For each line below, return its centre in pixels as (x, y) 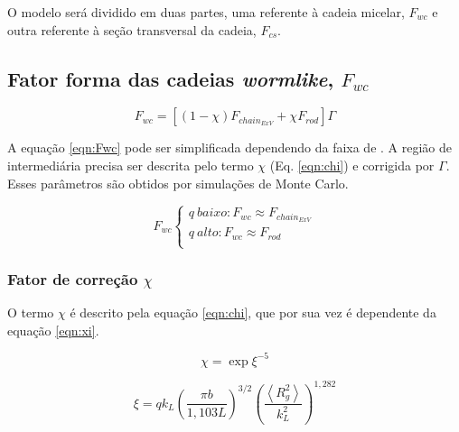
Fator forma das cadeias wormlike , (171, 78)
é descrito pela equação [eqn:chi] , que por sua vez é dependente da (253, 313)
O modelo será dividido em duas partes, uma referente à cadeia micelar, (206, 12)
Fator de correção (73, 279)
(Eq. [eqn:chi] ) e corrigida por (352, 165)
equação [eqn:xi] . (53, 330)
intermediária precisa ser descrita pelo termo (131, 165)
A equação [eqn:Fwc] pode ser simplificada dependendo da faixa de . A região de (229, 147)
